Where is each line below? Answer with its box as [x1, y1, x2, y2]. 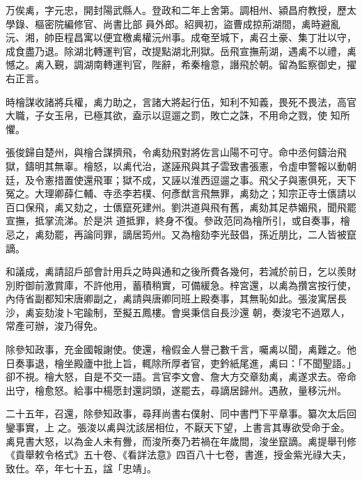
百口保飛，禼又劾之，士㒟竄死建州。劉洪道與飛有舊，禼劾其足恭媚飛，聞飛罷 [6, 199, 356, 214]
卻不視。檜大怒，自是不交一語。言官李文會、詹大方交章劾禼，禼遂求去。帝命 [6, 369, 356, 384]
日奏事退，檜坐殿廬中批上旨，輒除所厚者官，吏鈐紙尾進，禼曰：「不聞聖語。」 [6, 355, 356, 370]
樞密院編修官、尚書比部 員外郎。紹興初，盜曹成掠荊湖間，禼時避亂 [34, 16, 340, 31]
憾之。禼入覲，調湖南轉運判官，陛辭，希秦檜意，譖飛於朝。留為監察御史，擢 [6, 57, 356, 72]
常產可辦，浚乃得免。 [6, 318, 103, 333]
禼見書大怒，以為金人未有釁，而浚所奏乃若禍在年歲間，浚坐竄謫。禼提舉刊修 [6, 433, 356, 448]
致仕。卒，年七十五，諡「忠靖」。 [6, 460, 157, 475]
